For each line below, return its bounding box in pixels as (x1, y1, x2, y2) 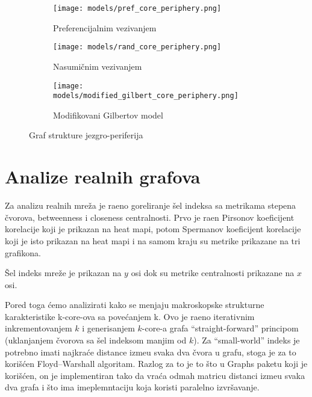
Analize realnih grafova (5, 164, 201, 189)
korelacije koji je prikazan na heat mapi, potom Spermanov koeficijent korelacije (5, 223, 301, 235)
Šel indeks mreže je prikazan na (5, 266, 122, 279)
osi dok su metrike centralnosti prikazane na (131, 266, 295, 279)
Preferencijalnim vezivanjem (53, 21, 157, 34)
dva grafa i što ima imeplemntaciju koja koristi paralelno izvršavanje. (5, 381, 260, 393)
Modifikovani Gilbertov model (53, 108, 163, 121)
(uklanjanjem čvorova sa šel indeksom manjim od (5, 334, 187, 346)
